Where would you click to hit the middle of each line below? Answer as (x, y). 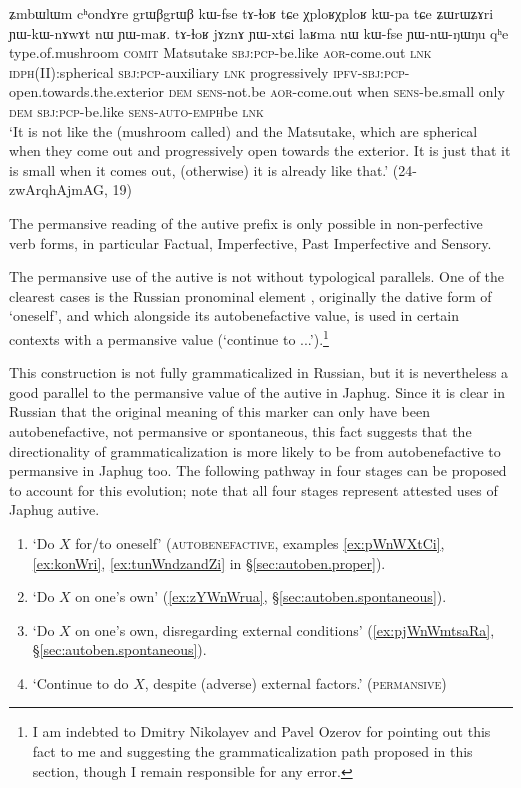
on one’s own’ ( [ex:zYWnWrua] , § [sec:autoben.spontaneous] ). (261, 596)
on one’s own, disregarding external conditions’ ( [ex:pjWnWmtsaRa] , (285, 629)
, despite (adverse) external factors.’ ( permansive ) (295, 682)
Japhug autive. (54, 509)
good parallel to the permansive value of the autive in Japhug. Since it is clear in (257, 391)
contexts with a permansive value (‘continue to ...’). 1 (169, 337)
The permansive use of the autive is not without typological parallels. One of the (257, 276)
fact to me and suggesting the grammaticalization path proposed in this (252, 751)
